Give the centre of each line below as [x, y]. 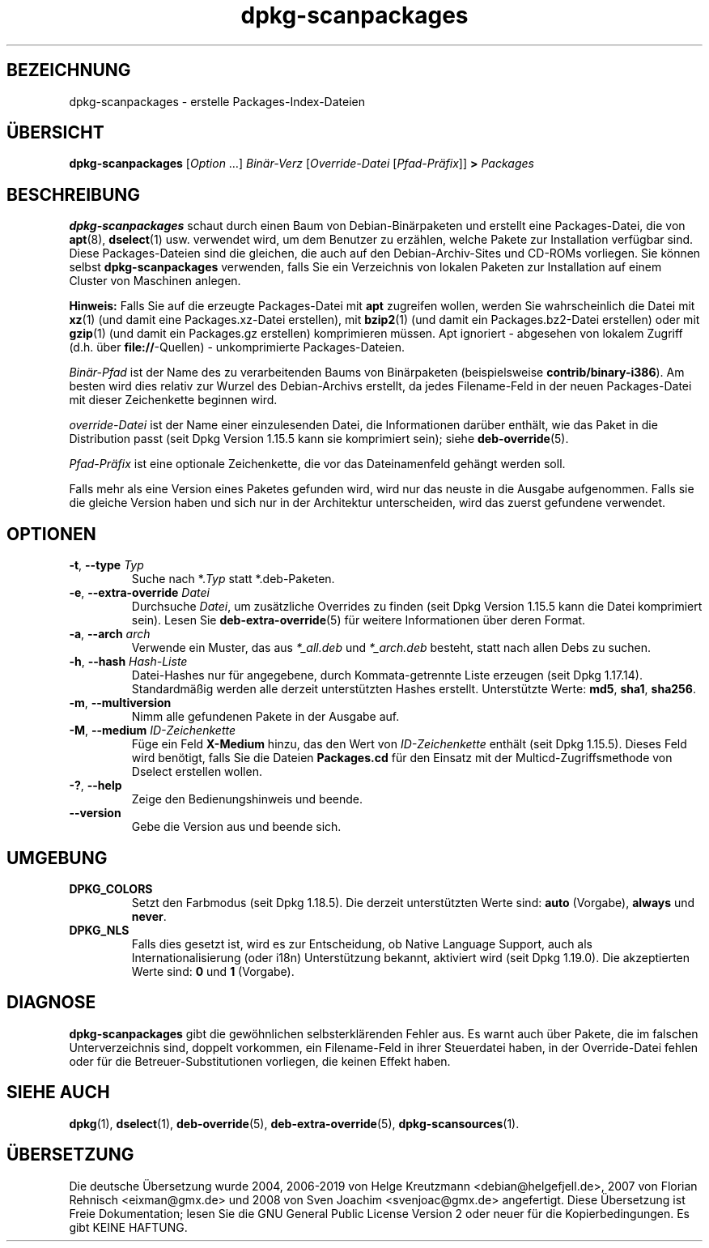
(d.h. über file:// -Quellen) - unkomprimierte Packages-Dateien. [237, 347]
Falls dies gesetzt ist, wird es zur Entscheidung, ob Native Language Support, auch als [362, 943]
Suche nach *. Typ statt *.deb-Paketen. [233, 579]
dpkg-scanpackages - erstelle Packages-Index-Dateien [217, 101]
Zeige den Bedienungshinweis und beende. [247, 799]
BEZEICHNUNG [69, 70]
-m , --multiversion [120, 703]
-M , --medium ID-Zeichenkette [152, 730]
